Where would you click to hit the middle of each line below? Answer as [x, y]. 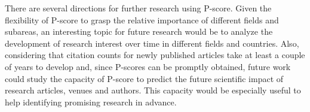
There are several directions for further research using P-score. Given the [138, 8]
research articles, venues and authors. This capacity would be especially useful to [153, 90]
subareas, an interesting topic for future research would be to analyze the [139, 31]
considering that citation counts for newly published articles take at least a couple [155, 55]
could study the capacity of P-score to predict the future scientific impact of [144, 78]
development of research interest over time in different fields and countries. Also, [152, 43]
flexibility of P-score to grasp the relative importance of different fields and [142, 19]
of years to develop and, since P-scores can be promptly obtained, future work [148, 66]
